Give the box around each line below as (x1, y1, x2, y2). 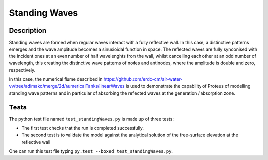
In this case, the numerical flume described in (9, 76, 103, 82)
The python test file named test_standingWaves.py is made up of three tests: (9, 116, 174, 122)
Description (9, 26, 47, 35)
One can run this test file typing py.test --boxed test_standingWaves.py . (9, 148, 173, 154)
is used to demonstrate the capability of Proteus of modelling (125, 83, 251, 89)
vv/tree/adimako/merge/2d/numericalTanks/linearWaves (9, 83, 125, 89)
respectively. (9, 67, 36, 73)
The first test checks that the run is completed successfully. (21, 125, 144, 131)
